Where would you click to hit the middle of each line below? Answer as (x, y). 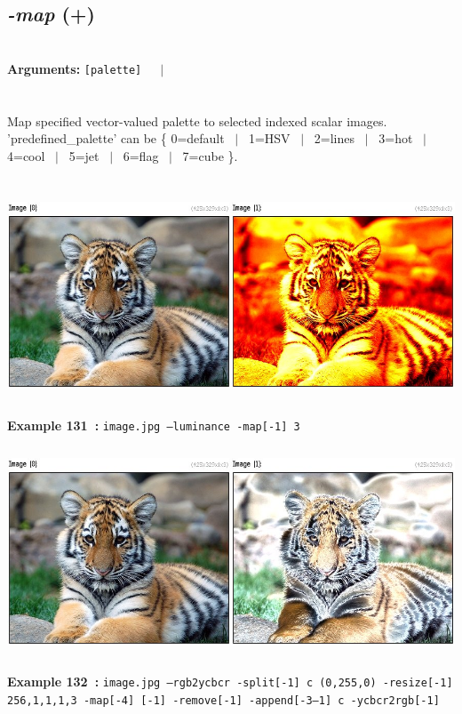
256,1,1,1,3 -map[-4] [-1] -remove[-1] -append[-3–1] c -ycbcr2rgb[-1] (223, 701)
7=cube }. (210, 155)
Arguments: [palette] (75, 68)
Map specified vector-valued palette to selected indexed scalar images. (197, 120)
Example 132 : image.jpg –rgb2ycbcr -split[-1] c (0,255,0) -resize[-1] (230, 682)
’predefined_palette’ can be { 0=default (116, 138)
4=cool (26, 155)
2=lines (335, 138)
